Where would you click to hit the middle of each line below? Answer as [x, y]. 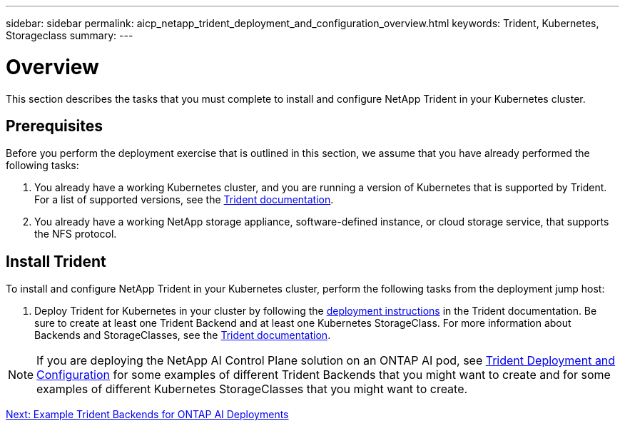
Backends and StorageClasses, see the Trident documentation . [183, 335]
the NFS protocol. [76, 234]
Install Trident [56, 261]
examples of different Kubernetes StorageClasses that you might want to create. [252, 389]
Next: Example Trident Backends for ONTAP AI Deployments [147, 415]
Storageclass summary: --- [70, 35]
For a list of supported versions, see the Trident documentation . [184, 200]
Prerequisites [54, 126]
